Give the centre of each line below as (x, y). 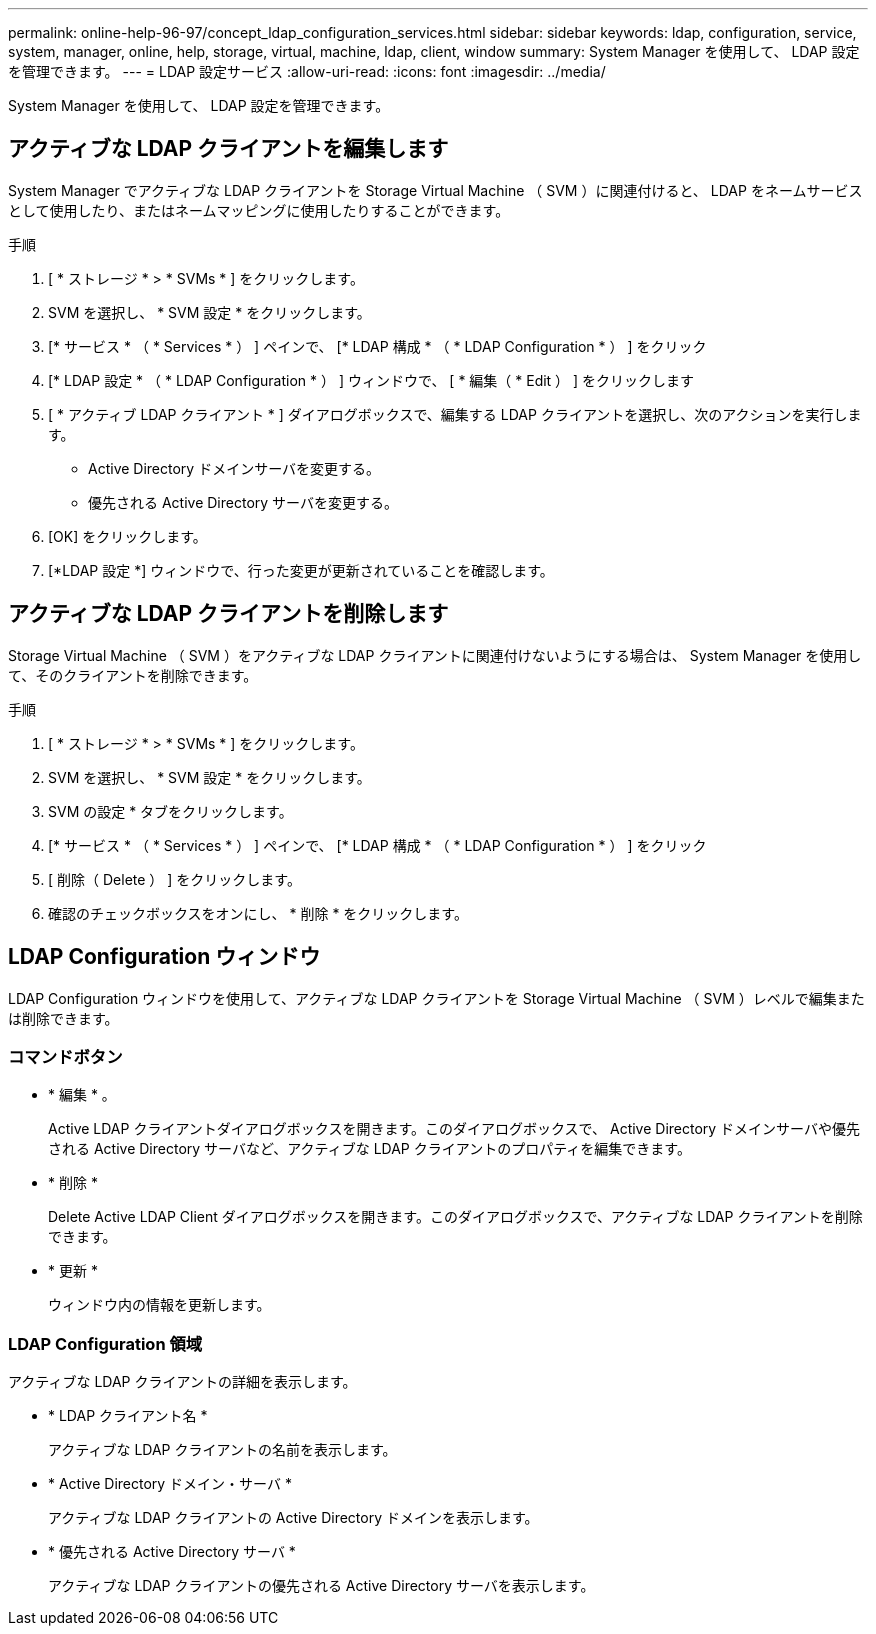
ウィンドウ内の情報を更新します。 (159, 1305)
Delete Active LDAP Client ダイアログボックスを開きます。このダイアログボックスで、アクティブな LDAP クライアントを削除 (455, 1217)
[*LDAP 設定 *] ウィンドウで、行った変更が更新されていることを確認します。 (301, 570)
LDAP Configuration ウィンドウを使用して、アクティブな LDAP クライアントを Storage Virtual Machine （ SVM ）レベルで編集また (436, 998)
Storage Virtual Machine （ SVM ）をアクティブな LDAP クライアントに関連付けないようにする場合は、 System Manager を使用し (435, 655)
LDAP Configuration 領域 (105, 1343)
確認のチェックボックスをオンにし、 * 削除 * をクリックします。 (258, 913)
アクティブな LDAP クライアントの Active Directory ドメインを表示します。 (293, 1518)
